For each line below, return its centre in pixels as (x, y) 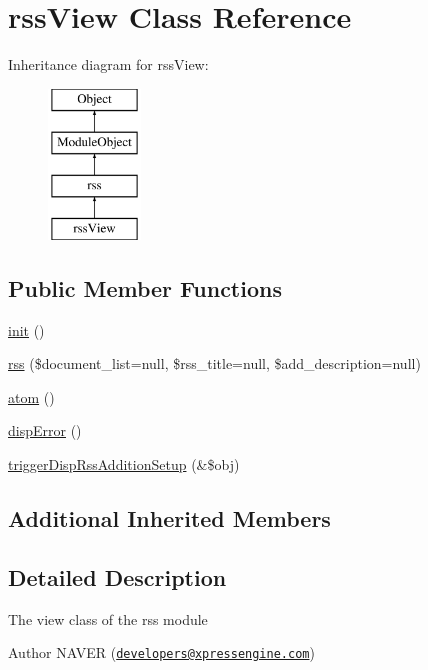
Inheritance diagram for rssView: (108, 64)
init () (26, 329)
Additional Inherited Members (169, 518)
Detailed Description (117, 576)
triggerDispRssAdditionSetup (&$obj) (124, 464)
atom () (31, 396)
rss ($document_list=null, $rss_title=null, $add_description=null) (214, 363)
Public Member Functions (145, 287)
